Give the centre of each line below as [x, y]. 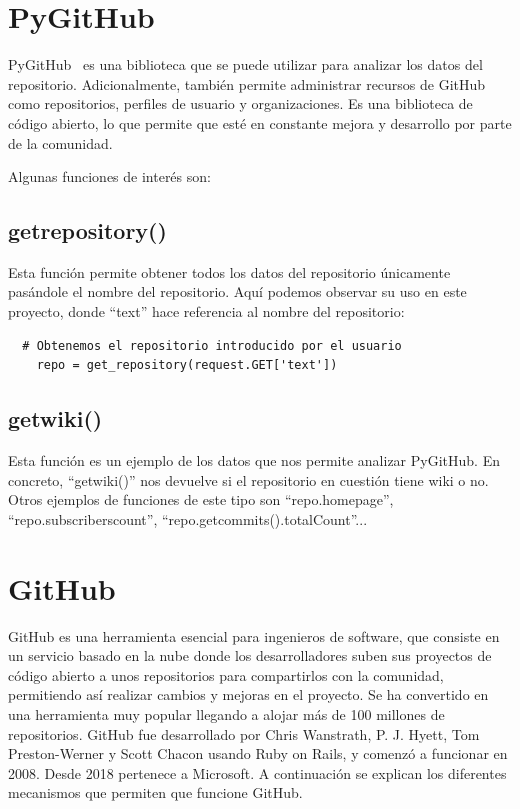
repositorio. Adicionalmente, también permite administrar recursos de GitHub [247, 83]
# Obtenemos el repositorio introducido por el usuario [212, 345]
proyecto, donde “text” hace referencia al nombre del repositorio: [206, 311]
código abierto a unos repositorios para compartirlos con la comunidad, [226, 674]
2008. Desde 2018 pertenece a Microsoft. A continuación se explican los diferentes [257, 772]
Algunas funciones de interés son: [109, 176]
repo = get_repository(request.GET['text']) [187, 365]
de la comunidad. [60, 142]
